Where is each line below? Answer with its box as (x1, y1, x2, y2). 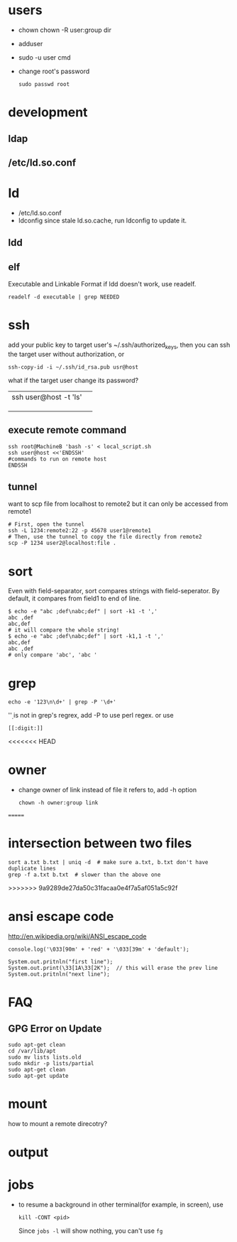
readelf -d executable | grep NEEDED (8, 293, 120, 301)
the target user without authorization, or (8, 350, 125, 358)
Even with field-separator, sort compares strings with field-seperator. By (8, 587, 220, 595)
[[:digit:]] (8, 725, 43, 732)
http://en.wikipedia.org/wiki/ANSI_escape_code (8, 932, 147, 941)
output (8, 1145, 49, 1160)
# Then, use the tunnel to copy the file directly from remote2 (8, 534, 202, 541)
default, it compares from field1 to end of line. (8, 594, 141, 603)
